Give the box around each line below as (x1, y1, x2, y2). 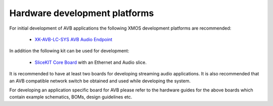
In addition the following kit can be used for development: (9, 48, 129, 54)
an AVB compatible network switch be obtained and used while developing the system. (9, 78, 191, 84)
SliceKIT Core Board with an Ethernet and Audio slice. (34, 59, 147, 65)
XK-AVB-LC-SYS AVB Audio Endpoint (34, 36, 113, 42)
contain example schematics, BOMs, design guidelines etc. (9, 94, 132, 100)
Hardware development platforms (9, 8, 154, 19)
